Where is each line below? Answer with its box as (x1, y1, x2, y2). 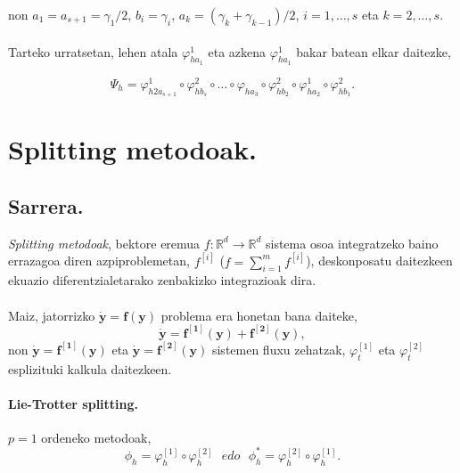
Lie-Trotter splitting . (8, 394, 139, 412)
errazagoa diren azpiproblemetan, (8, 251, 190, 270)
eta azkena (208, 42, 267, 61)
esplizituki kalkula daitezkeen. (8, 359, 172, 378)
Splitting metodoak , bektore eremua (8, 233, 201, 252)
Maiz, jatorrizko (8, 306, 95, 324)
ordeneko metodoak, (41, 428, 152, 446)
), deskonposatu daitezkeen (306, 251, 453, 270)
